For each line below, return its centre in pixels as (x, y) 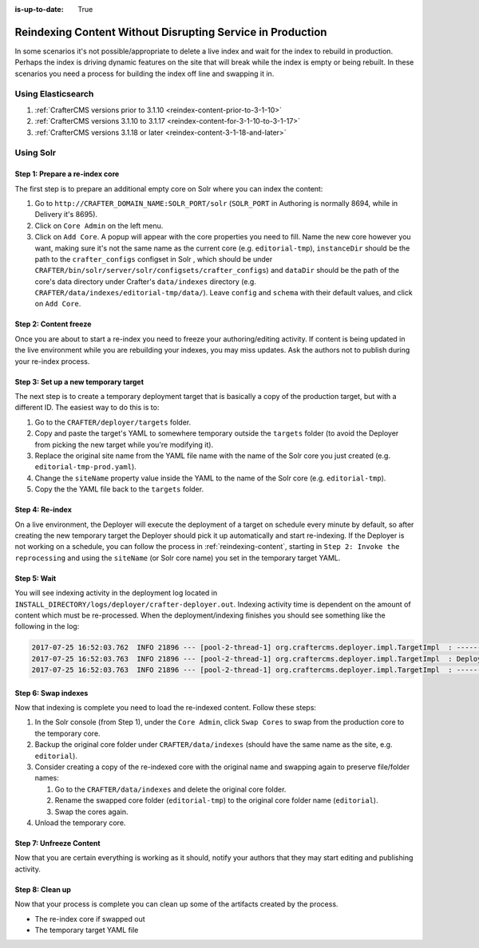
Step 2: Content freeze (53, 324)
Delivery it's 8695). (66, 215)
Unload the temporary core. (80, 823)
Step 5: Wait (36, 578)
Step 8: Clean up (43, 889)
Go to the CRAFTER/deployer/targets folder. (113, 422)
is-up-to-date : (39, 9)
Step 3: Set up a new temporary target (79, 381)
